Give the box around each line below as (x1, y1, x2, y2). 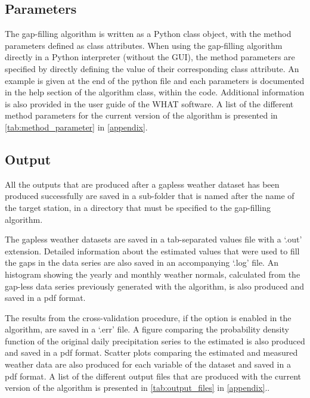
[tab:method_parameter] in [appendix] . (5, 120, 148, 133)
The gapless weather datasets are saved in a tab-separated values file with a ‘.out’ (5, 233, 302, 245)
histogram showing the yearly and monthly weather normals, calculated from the (5, 268, 300, 280)
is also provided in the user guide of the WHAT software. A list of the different (5, 97, 294, 110)
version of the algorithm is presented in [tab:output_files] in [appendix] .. (5, 381, 270, 394)
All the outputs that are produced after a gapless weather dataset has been (5, 178, 280, 190)
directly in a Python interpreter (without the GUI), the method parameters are (5, 51, 295, 63)
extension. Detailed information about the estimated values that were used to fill (5, 244, 300, 257)
